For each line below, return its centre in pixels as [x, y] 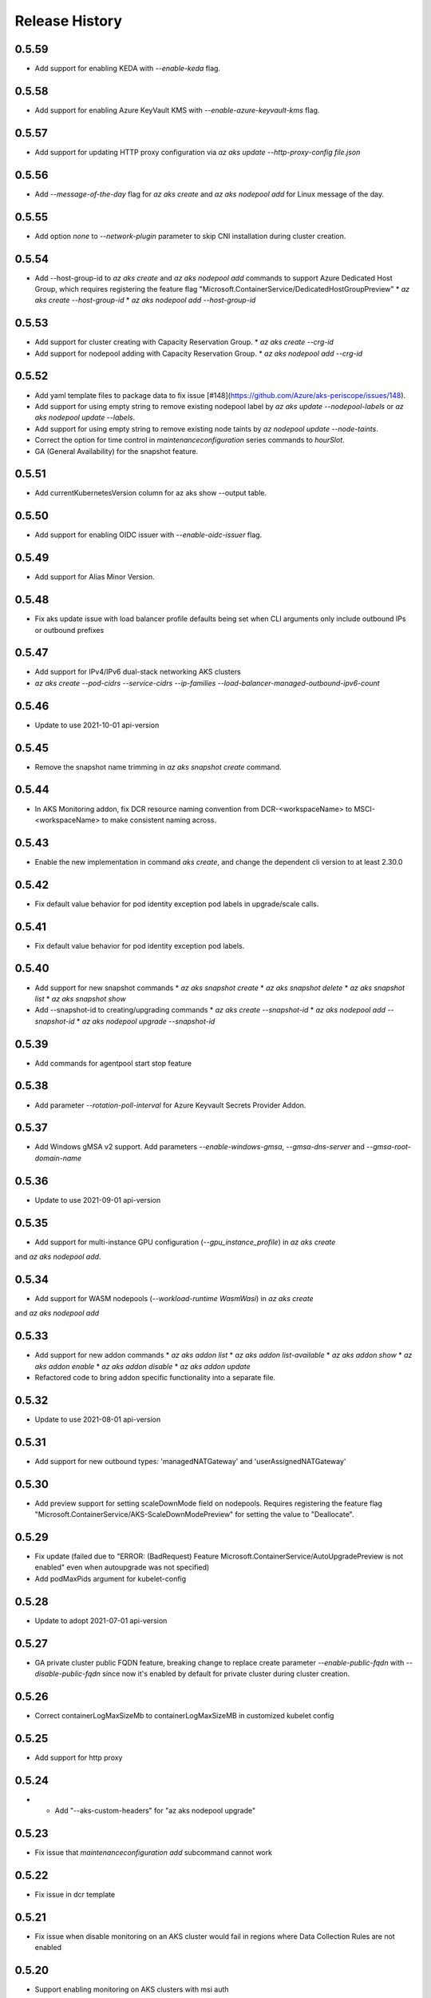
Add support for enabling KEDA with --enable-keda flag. [128, 69]
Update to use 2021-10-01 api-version [97, 725]
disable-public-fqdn [68, 1674]
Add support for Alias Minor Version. [95, 577]
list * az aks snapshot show [81, 998]
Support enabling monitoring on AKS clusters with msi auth [132, 1989]
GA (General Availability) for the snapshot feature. [117, 451]
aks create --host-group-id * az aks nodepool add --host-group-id [145, 300]
